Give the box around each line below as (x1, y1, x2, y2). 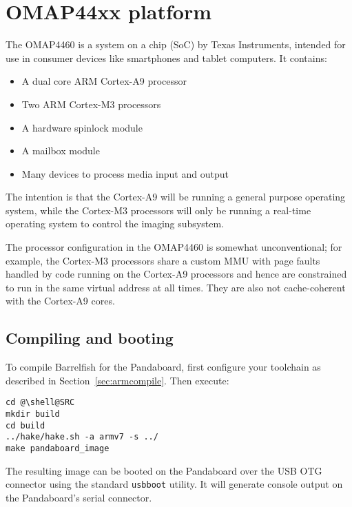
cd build (6, 420, 45, 431)
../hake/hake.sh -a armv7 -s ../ (6, 432, 158, 442)
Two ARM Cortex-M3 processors (21, 96, 161, 111)
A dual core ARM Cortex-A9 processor (21, 74, 187, 88)
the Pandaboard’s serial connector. (6, 490, 152, 504)
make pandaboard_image (6, 444, 110, 454)
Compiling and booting (6, 327, 174, 349)
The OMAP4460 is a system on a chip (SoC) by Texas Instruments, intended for (6, 37, 346, 52)
